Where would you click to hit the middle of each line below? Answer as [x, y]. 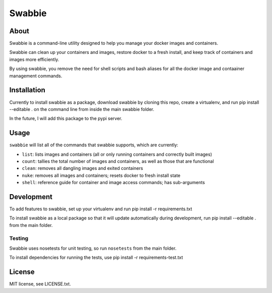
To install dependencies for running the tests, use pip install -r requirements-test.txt [96, 258]
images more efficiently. [34, 59]
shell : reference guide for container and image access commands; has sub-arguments [113, 183]
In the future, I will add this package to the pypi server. [66, 119]
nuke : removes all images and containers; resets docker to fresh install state [101, 175]
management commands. [36, 76]
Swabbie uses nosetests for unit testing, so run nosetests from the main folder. [93, 248]
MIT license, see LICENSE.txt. [40, 284]
